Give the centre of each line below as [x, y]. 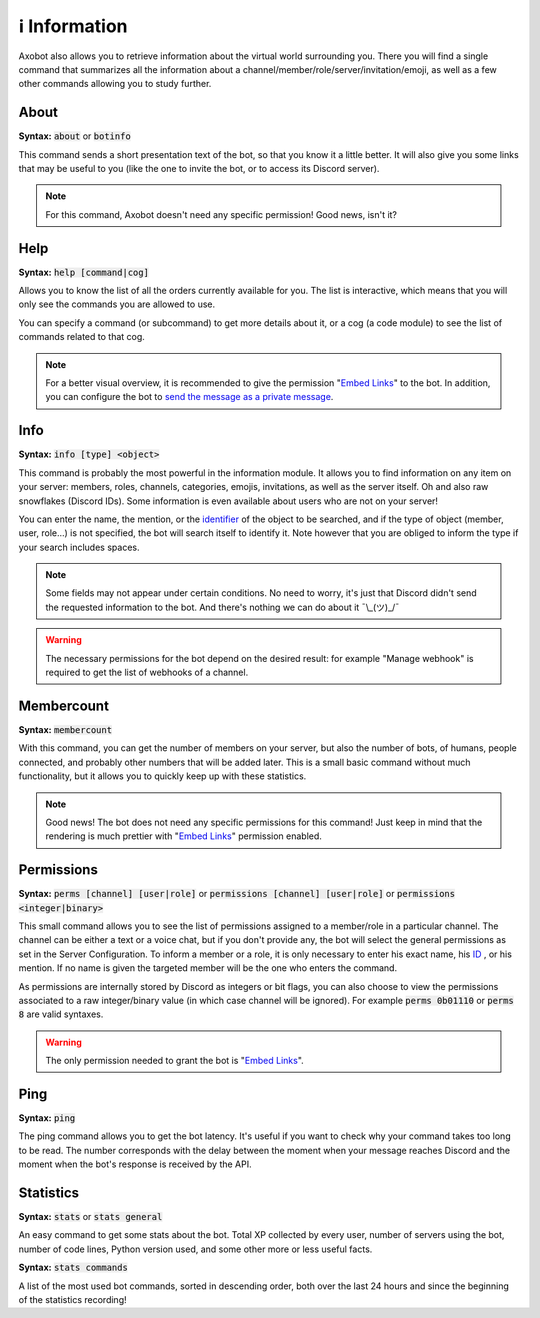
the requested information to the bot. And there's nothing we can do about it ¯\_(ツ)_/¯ [222, 607]
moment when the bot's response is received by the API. [135, 1164]
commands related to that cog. [81, 337]
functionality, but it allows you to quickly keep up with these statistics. [162, 776]
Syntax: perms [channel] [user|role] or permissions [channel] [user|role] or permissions [236, 894]
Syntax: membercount [65, 729]
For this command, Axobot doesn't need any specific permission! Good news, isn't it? [221, 214]
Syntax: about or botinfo [75, 136]
